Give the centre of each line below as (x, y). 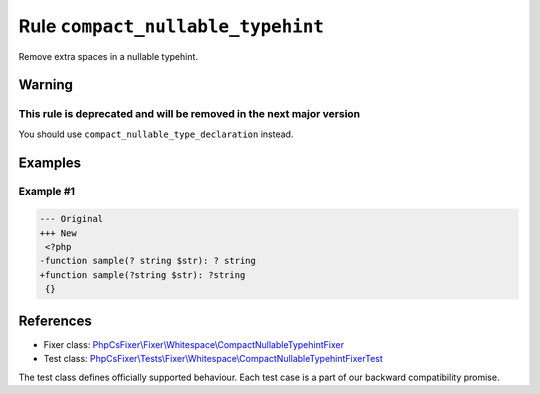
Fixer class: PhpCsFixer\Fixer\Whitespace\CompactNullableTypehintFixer (194, 344)
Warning (46, 85)
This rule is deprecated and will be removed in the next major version (189, 114)
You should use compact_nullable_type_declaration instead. (156, 134)
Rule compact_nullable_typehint (171, 26)
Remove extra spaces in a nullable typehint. (108, 56)
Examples (50, 162)
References (55, 320)
